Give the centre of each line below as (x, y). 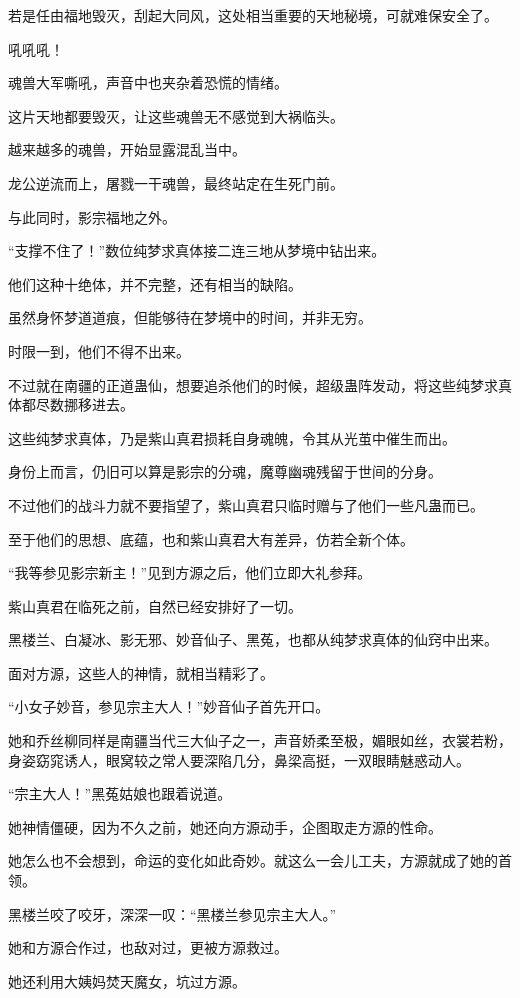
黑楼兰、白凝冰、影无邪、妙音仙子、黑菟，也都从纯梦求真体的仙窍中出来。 (253, 639)
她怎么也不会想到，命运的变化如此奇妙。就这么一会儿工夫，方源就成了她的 (253, 860)
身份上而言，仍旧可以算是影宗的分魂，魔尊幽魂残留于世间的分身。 (225, 471)
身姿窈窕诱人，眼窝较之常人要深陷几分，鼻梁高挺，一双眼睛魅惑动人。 (239, 759)
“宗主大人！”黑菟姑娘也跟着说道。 (120, 793)
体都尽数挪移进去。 (71, 404)
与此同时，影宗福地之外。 (92, 216)
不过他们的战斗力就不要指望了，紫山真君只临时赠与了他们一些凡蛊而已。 (246, 504)
